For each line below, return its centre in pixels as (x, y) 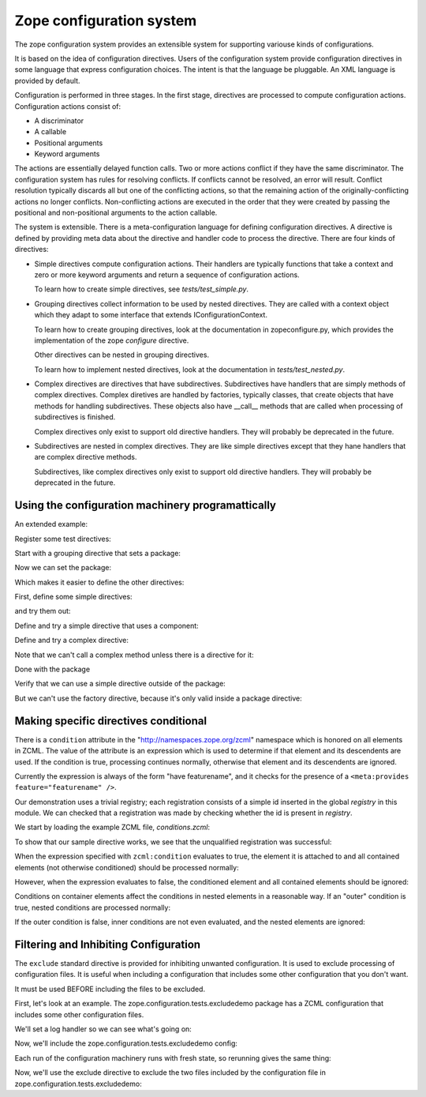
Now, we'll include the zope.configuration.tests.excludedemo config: (126, 1043)
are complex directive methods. (86, 457)
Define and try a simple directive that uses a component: (106, 626)
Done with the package (52, 669)
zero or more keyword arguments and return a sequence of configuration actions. (167, 274)
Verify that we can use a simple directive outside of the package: (120, 684)
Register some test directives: (63, 539)
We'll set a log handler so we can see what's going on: (103, 1029)
